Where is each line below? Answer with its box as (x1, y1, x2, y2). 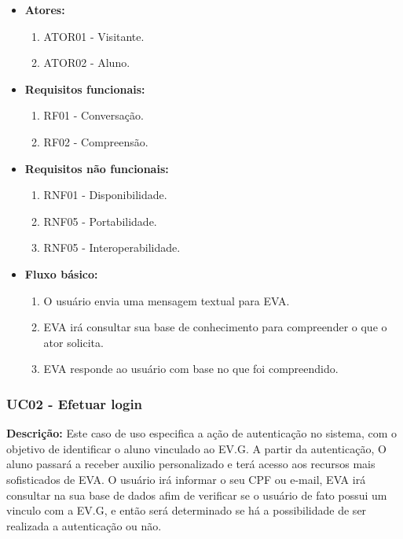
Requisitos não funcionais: (24, 160, 169, 176)
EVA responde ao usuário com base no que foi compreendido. (43, 360, 339, 377)
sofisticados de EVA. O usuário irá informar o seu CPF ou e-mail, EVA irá (6, 471, 366, 487)
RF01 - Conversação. (43, 107, 144, 124)
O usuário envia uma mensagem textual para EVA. (43, 292, 290, 308)
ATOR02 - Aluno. (43, 54, 130, 71)
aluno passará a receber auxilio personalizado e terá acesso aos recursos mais (6, 456, 376, 472)
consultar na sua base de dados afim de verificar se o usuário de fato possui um (6, 486, 387, 503)
